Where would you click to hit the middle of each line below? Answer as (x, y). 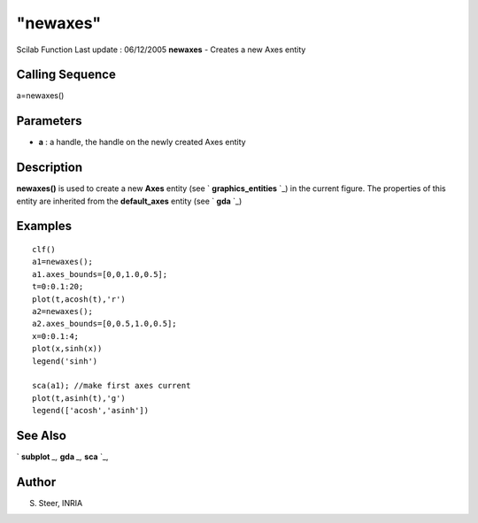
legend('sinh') (65, 361)
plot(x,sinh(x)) (67, 349)
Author (36, 482)
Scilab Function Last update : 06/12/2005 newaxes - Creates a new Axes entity (161, 50)
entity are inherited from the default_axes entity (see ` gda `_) (129, 201)
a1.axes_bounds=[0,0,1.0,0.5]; (100, 274)
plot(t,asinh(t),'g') (79, 398)
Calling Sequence (66, 75)
